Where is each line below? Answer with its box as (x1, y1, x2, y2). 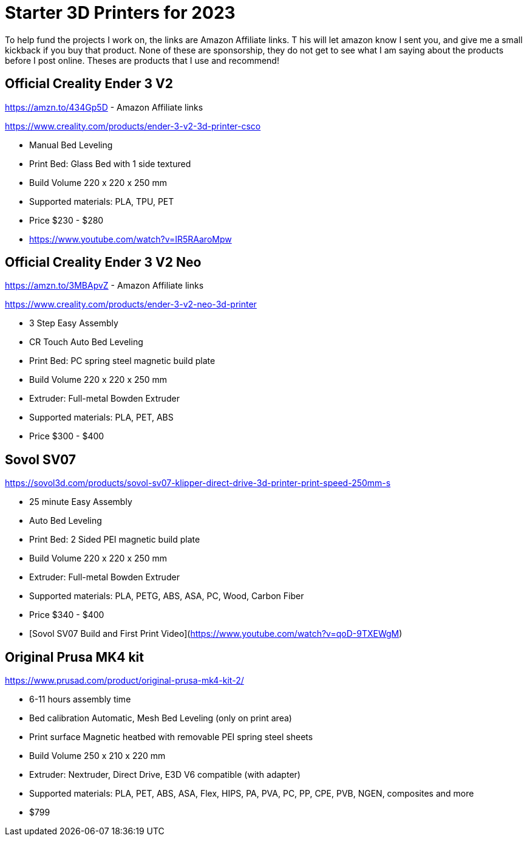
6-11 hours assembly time (29, 694, 131, 705)
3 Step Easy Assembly (29, 318, 118, 329)
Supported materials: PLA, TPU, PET (29, 196, 174, 207)
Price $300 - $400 (29, 431, 104, 442)
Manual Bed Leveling (29, 139, 113, 150)
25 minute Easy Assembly (29, 496, 132, 507)
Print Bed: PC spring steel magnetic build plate (29, 355, 216, 366)
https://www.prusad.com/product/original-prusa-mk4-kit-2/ (5, 675, 244, 686)
